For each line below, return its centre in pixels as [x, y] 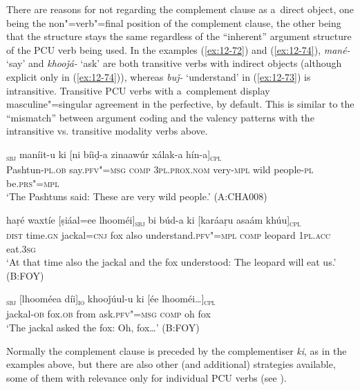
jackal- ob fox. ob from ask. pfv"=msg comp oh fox [108, 314]
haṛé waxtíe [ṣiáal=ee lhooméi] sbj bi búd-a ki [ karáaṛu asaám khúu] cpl [154, 220]
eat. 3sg [21, 248]
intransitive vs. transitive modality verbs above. [107, 131]
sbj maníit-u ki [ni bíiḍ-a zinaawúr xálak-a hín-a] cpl [114, 155]
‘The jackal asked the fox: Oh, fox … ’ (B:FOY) [103, 328]
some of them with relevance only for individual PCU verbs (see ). [146, 377]
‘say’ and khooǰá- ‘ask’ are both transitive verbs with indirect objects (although [174, 63]
